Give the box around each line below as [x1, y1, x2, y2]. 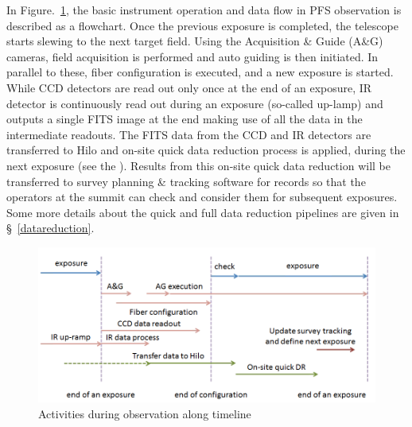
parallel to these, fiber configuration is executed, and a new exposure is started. [6, 64, 394, 80]
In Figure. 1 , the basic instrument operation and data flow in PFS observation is [6, 2, 402, 17]
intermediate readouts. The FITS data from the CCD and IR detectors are [6, 126, 371, 142]
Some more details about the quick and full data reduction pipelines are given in [6, 204, 399, 220]
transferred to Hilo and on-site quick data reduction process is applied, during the [6, 142, 406, 158]
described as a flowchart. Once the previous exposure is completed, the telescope [6, 17, 398, 33]
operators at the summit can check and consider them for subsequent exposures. [6, 188, 398, 205]
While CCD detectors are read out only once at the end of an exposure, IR [6, 79, 372, 95]
